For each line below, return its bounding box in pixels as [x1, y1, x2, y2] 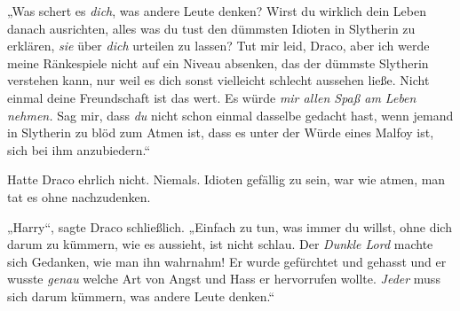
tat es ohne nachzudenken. [7, 187, 151, 206]
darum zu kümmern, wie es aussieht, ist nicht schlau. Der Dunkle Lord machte [7, 235, 433, 253]
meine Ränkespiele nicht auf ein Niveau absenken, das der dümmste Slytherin [7, 53, 429, 72]
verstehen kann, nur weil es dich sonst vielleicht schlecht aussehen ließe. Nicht [7, 71, 430, 89]
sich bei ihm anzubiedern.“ [7, 140, 151, 159]
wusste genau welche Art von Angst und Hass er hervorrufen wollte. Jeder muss [7, 269, 440, 288]
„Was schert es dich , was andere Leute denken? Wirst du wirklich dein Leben [7, 2, 426, 19]
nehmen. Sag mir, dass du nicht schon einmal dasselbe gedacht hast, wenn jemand [7, 105, 454, 124]
